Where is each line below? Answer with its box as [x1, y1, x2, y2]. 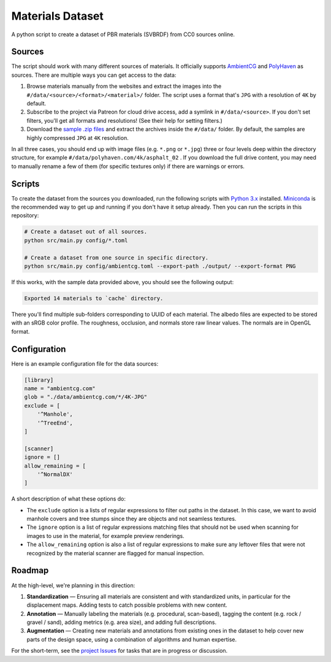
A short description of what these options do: [11, 495, 126, 502]
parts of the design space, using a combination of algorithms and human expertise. [26, 636, 237, 643]
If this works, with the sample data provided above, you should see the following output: [11, 278, 234, 285]
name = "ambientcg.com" [24, 385, 96, 392]
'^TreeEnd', [37, 419, 74, 426]
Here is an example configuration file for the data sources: [11, 360, 159, 368]
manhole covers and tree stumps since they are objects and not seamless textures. [26, 515, 237, 523]
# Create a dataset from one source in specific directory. [24, 254, 209, 261]
